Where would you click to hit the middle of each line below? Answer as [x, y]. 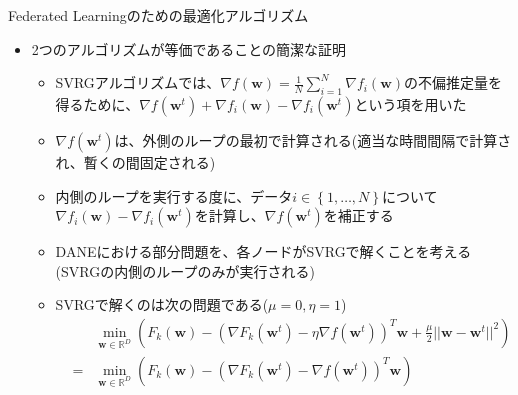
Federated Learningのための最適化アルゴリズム [158, 15]
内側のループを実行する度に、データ [174, 195]
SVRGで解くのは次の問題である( [162, 304]
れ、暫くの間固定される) [135, 161]
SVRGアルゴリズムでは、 [138, 82]
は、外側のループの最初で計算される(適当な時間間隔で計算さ [313, 139]
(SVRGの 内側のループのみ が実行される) [185, 270]
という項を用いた [410, 103]
